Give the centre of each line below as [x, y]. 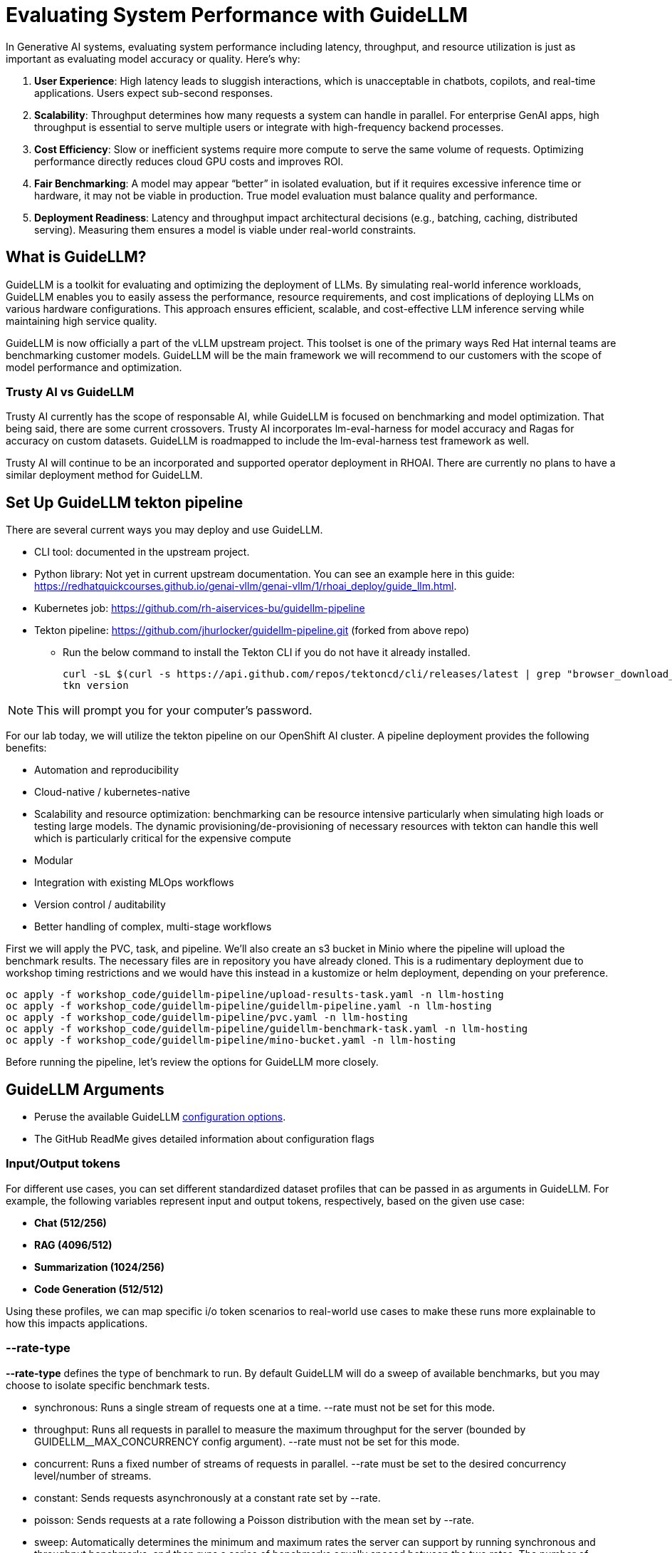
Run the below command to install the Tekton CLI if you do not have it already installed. [267, 653]
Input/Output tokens [63, 1164]
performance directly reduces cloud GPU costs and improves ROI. [189, 161]
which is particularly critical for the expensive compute [163, 838]
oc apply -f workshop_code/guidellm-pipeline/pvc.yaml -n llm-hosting [207, 1018]
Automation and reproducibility [107, 770]
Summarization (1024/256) [99, 1267]
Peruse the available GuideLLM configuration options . [160, 1117]
